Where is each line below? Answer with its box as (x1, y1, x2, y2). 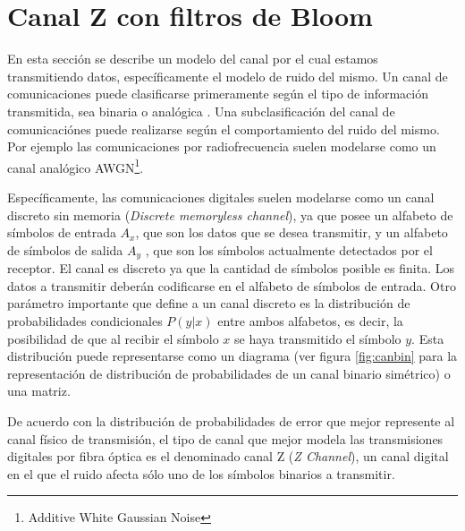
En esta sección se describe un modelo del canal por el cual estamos (7, 49, 378, 68)
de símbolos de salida (7, 240, 123, 259)
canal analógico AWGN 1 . (7, 155, 144, 176)
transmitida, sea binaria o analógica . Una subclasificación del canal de (7, 101, 395, 120)
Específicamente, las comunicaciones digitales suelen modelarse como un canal (7, 187, 435, 206)
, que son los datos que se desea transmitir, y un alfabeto (135, 223, 448, 242)
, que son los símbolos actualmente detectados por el (145, 240, 433, 259)
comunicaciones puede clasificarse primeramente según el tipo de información (7, 84, 428, 103)
